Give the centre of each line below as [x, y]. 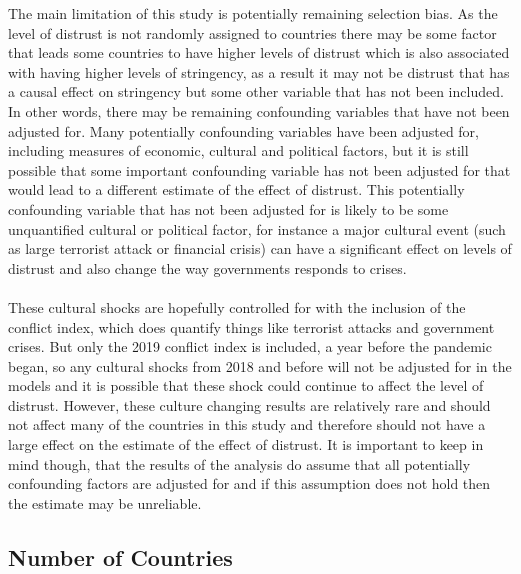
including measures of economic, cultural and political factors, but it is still [238, 150]
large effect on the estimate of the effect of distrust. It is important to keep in [246, 444]
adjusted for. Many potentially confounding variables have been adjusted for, [243, 130]
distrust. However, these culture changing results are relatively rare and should [249, 404]
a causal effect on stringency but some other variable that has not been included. [256, 91]
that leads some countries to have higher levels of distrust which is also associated [259, 52]
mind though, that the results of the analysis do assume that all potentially [239, 463]
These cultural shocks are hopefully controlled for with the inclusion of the [237, 306]
